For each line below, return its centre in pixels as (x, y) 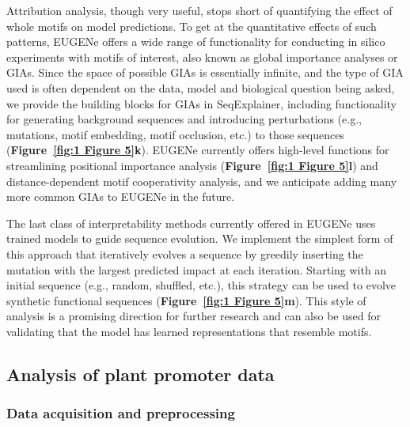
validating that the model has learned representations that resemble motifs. (189, 331)
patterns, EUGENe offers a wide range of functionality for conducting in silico (196, 42)
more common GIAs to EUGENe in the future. (121, 196)
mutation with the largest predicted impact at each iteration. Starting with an (197, 269)
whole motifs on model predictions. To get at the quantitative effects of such (192, 26)
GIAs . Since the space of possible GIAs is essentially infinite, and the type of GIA (205, 72)
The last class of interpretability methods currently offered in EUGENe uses (191, 223)
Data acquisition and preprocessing (121, 413)
